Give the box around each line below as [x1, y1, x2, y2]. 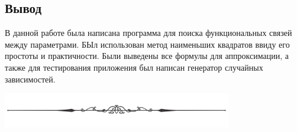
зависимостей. [5, 72, 56, 85]
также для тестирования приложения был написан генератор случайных [5, 61, 263, 73]
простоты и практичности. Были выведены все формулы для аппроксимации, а [5, 49, 289, 62]
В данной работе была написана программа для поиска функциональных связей [5, 27, 292, 39]
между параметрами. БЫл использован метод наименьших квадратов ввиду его [5, 38, 290, 50]
